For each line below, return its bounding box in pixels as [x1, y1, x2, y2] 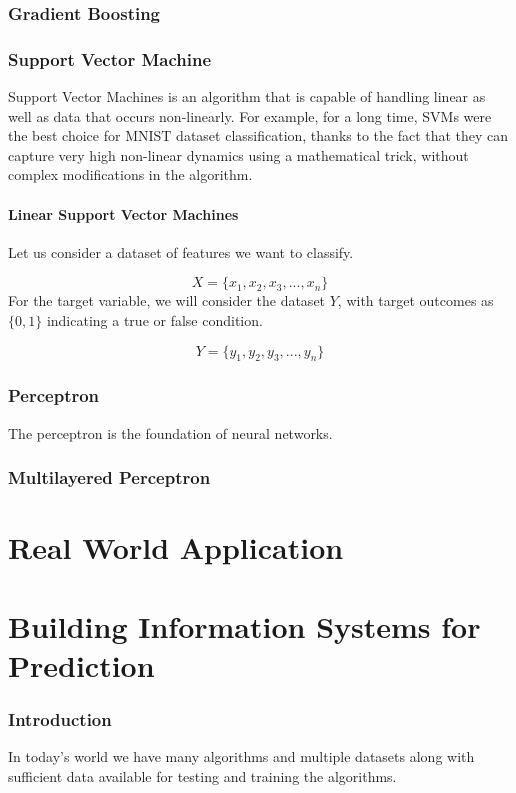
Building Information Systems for [8, 605, 481, 646]
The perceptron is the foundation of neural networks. [8, 422, 333, 443]
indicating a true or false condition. [46, 310, 263, 331]
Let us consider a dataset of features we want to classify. [8, 241, 354, 262]
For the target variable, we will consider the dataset [8, 290, 326, 311]
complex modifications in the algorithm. [8, 164, 253, 185]
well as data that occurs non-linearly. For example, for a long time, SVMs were [8, 105, 492, 126]
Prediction [8, 644, 155, 685]
